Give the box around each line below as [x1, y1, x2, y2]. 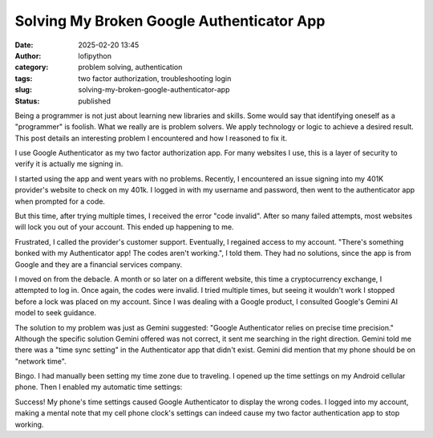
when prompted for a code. [14, 197, 106, 206]
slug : [14, 85, 32, 95]
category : [14, 63, 49, 72]
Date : [14, 40, 34, 50]
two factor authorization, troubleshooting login [78, 73, 232, 83]
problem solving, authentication [78, 63, 183, 72]
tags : [14, 73, 33, 83]
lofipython [78, 51, 112, 60]
